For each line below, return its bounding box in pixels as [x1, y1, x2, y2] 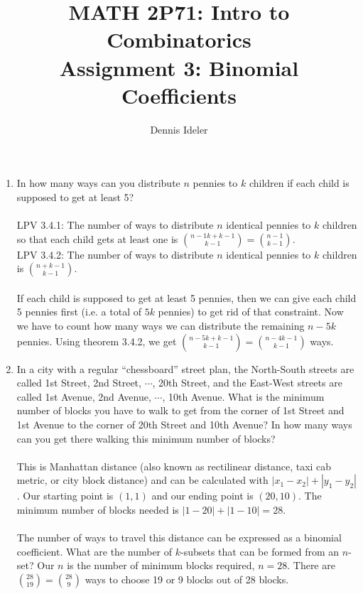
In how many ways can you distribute [16, 175, 180, 190]
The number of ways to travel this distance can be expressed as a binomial [16, 530, 342, 545]
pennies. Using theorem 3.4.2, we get [16, 333, 177, 348]
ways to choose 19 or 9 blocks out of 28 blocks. [85, 571, 289, 586]
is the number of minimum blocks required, [67, 558, 255, 573]
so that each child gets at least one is [16, 231, 178, 246]
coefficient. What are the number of [16, 544, 173, 558]
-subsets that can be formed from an [180, 544, 340, 558]
